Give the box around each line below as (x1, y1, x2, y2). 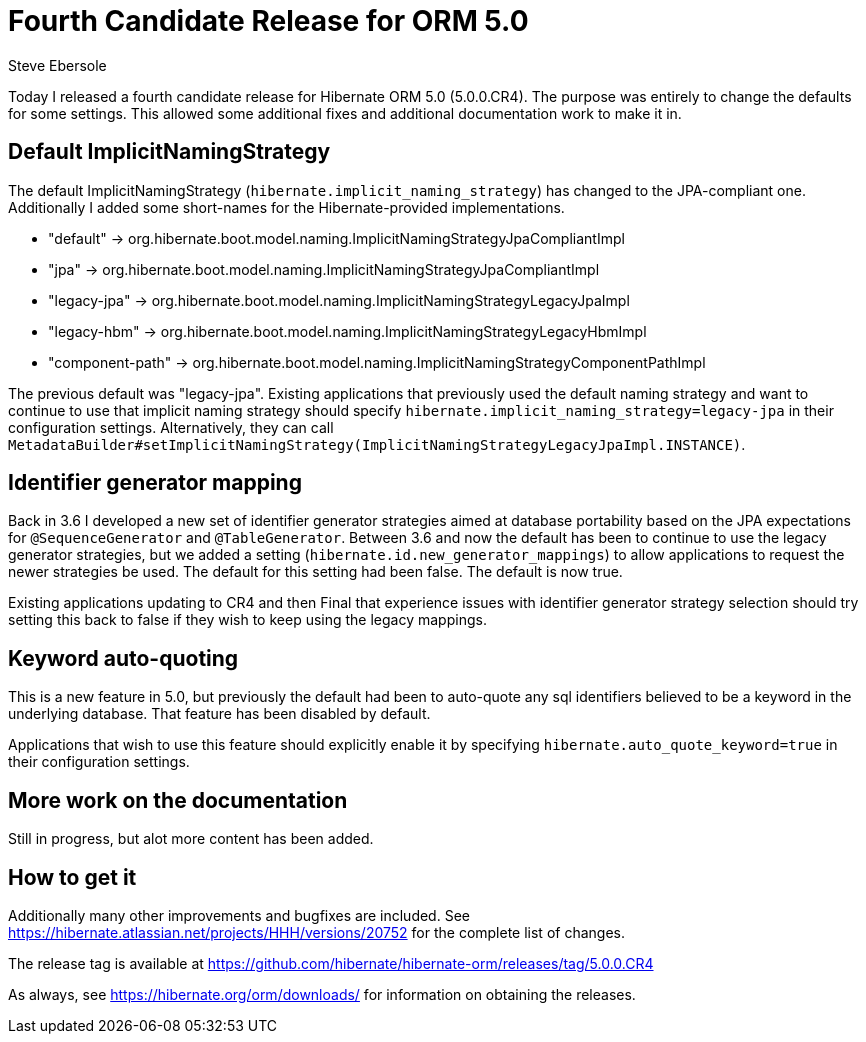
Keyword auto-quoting (8, 645, 239, 671)
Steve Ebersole (8, 56, 107, 74)
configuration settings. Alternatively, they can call (8, 418, 334, 436)
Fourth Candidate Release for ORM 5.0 (8, 4, 529, 38)
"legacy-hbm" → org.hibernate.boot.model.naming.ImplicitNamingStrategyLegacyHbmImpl (48, 322, 647, 340)
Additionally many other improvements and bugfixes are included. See (8, 906, 470, 924)
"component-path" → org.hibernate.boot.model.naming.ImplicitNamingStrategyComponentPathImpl (48, 353, 706, 371)
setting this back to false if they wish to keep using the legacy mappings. (8, 611, 487, 629)
